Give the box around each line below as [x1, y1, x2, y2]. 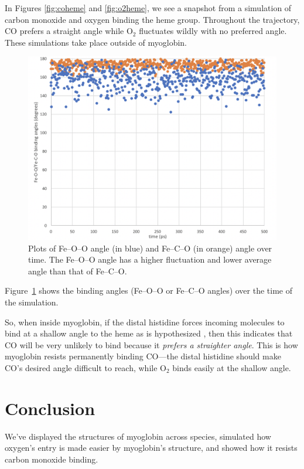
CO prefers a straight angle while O [5, 25, 133, 37]
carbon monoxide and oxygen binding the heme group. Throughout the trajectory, [5, 13, 300, 25]
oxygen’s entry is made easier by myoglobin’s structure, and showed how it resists [5, 441, 298, 454]
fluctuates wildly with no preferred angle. [139, 25, 287, 37]
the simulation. [5, 295, 59, 308]
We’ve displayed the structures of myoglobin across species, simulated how [5, 430, 271, 442]
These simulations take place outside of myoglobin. [5, 36, 187, 48]
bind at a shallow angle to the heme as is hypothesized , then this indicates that [5, 327, 293, 339]
